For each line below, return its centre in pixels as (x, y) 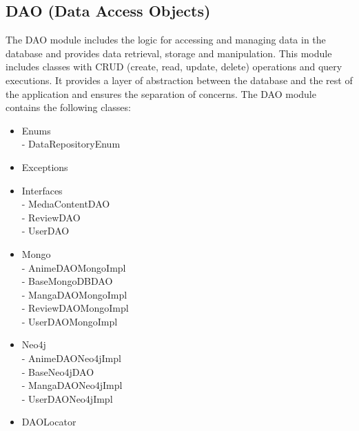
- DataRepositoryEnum (71, 144)
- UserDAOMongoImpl (70, 321)
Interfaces (42, 190)
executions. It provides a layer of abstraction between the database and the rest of (179, 80)
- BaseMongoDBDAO (67, 281)
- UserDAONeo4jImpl (67, 398)
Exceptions (45, 167)
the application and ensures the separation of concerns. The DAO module (161, 93)
